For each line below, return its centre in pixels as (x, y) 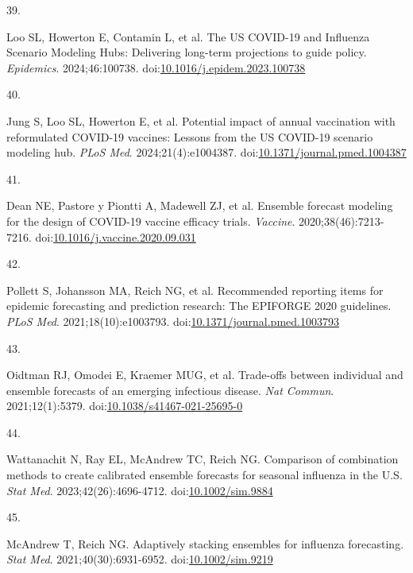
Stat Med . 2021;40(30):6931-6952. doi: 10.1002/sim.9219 (140, 559)
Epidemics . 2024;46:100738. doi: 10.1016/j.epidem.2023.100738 (156, 67)
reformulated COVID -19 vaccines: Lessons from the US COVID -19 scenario (190, 136)
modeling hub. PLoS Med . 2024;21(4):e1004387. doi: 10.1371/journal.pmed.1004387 (206, 152)
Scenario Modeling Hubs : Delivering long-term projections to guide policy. (187, 52)
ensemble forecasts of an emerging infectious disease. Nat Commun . (170, 390)
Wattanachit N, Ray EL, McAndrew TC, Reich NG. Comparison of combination (203, 459)
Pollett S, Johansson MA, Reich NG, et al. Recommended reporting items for (195, 290)
